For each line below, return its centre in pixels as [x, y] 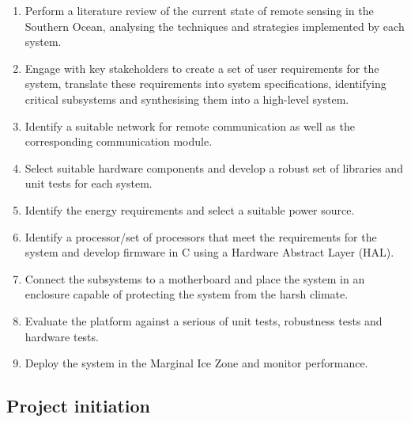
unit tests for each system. [89, 183]
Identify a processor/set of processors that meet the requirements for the [201, 236]
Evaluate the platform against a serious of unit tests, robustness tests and [204, 320]
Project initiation [79, 406]
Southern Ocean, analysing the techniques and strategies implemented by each [215, 26]
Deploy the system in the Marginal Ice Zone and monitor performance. [196, 363]
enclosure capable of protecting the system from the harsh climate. [187, 294]
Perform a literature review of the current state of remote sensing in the [199, 10]
